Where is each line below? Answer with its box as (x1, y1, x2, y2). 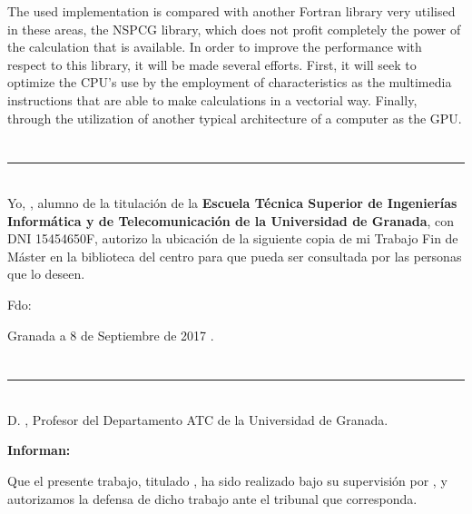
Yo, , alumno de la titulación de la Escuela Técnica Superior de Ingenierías (7, 193, 457, 212)
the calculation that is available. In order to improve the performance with (7, 37, 422, 56)
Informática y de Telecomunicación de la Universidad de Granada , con (7, 211, 455, 230)
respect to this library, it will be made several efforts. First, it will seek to (7, 54, 417, 74)
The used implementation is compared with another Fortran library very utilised (7, 2, 456, 20)
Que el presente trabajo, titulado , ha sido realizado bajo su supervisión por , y (7, 471, 447, 490)
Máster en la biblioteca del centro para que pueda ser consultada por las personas (7, 246, 462, 265)
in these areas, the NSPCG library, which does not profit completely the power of (7, 19, 461, 38)
